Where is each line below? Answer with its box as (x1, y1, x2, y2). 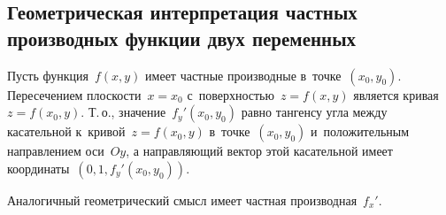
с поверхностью (187, 85, 274, 104)
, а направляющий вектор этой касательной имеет (126, 142, 393, 160)
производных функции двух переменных (7, 24, 357, 51)
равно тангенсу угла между (241, 103, 388, 121)
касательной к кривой (7, 122, 126, 141)
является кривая (353, 85, 439, 104)
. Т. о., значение (81, 103, 166, 121)
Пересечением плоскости (7, 85, 142, 104)
